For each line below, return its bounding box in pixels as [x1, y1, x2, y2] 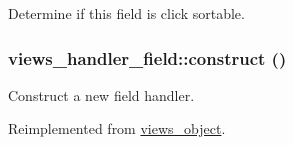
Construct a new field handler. [8, 84, 195, 105]
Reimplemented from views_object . [8, 118, 226, 139]
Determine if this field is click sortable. [8, 3, 245, 23]
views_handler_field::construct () [8, 45, 287, 70]
